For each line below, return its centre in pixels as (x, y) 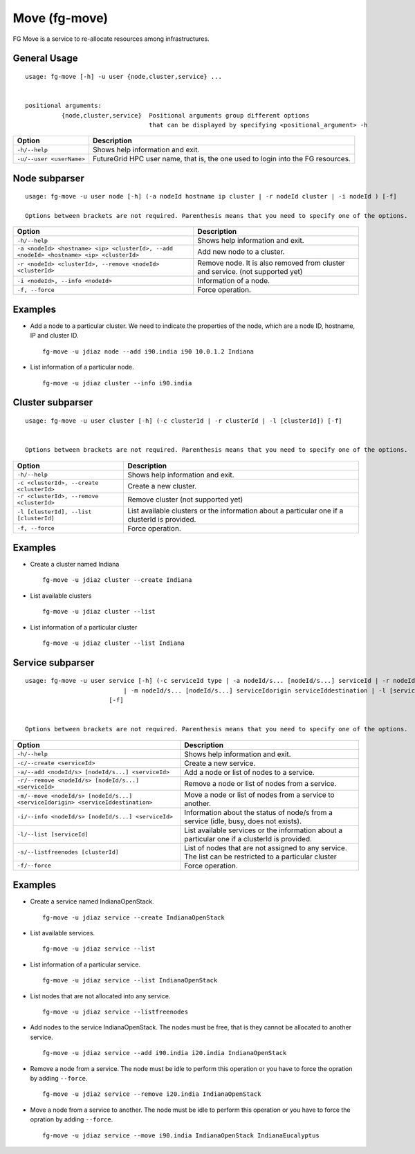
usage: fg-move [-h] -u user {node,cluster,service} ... (124, 76)
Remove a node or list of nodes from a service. (260, 783)
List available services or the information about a (264, 830)
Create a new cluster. (162, 486)
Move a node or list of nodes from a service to (259, 794)
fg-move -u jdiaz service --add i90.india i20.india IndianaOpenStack (165, 1053)
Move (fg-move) (61, 18)
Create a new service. (220, 763)
